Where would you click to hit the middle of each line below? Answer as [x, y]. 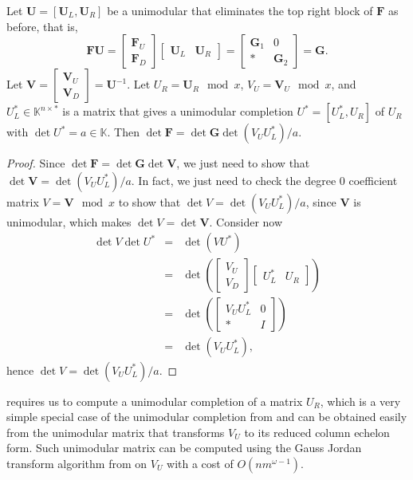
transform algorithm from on [77, 463]
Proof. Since [36, 163]
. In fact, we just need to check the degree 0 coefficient [264, 180]
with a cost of [200, 463]
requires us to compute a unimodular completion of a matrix [155, 401]
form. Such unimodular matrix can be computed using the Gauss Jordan [184, 448]
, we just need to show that [243, 163]
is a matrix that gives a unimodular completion [178, 111]
